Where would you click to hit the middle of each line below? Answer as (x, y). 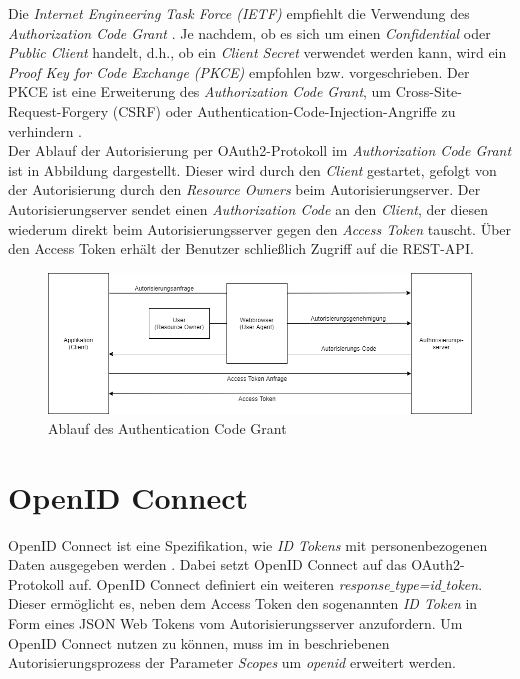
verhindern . (45, 130)
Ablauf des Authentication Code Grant (167, 427)
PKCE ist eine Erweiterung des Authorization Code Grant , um (200, 91)
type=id (417, 583)
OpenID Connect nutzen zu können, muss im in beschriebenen (199, 642)
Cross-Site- (428, 91)
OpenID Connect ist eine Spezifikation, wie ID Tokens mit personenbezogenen (248, 544)
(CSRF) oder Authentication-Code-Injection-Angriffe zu (284, 110)
